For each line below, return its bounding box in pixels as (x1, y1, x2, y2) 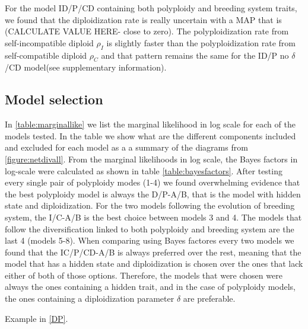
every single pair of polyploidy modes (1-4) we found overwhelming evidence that (5, 176, 300, 189)
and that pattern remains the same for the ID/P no (101, 49, 289, 61)
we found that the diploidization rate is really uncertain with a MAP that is (5, 13, 282, 25)
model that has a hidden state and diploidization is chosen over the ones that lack (5, 257, 303, 270)
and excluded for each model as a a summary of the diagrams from (5, 141, 248, 154)
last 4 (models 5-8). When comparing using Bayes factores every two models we (5, 234, 294, 247)
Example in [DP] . (5, 312, 68, 324)
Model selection (5, 90, 103, 108)
